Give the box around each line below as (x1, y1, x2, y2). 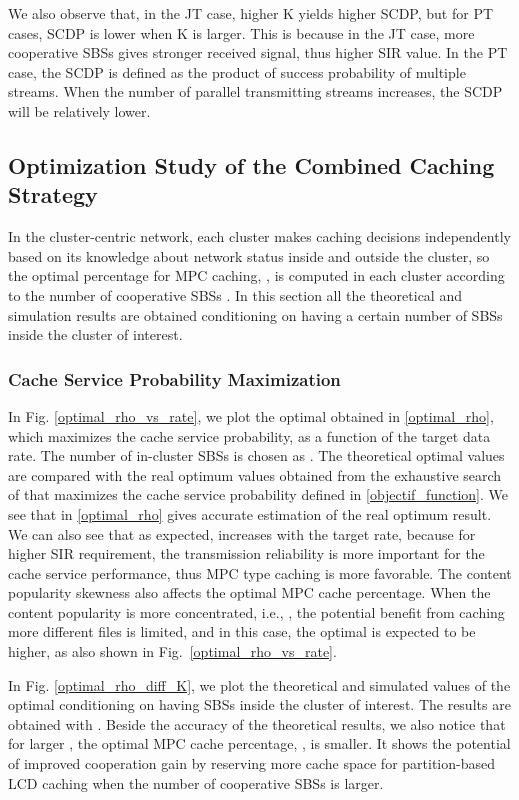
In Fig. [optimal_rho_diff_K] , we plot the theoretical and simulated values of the (8, 674, 511, 695)
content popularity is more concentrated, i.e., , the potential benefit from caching (8, 601, 505, 622)
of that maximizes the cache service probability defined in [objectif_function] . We (8, 484, 508, 505)
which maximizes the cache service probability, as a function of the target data (8, 425, 491, 446)
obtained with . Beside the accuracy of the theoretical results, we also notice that (8, 713, 506, 734)
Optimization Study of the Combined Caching (8, 149, 495, 180)
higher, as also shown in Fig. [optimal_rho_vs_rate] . (8, 641, 337, 662)
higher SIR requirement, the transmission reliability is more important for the (8, 543, 485, 564)
